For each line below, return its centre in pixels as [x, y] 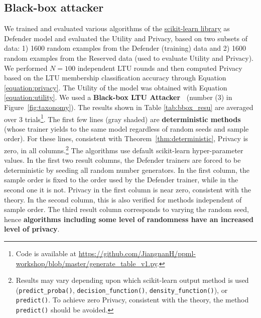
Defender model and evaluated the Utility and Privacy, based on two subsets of [126, 38]
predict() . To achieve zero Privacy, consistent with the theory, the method [132, 300]
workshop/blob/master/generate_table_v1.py [86, 263]
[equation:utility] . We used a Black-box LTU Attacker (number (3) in [118, 97]
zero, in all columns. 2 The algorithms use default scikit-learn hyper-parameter [124, 149]
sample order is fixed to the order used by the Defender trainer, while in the [121, 180]
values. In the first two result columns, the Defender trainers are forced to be [122, 160]
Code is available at [46, 253]
